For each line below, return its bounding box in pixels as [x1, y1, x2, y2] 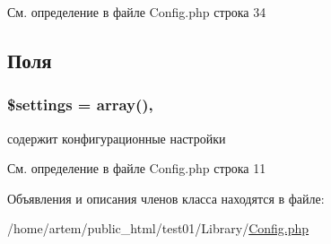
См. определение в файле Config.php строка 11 [7, 159, 266, 178]
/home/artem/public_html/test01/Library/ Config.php [7, 219, 309, 238]
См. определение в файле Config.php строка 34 [7, 3, 266, 21]
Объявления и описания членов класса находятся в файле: [7, 188, 325, 207]
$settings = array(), [7, 93, 153, 116]
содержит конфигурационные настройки [7, 128, 226, 147]
